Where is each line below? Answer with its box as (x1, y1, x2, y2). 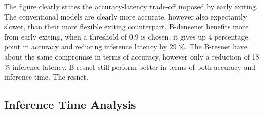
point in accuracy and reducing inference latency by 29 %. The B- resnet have (4, 41, 247, 52)
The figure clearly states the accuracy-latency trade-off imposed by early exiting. (4, 1, 258, 11)
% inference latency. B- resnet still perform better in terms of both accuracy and (4, 61, 256, 72)
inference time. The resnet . (4, 71, 88, 82)
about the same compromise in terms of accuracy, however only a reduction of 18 (4, 51, 259, 62)
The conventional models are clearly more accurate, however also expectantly (4, 11, 247, 22)
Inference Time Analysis (4, 97, 136, 112)
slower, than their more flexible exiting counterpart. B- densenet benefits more (4, 21, 249, 32)
